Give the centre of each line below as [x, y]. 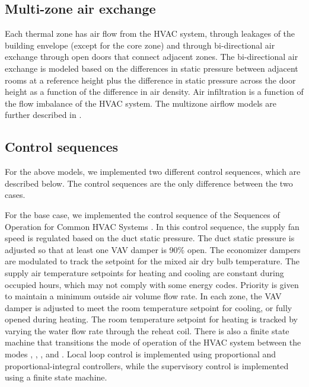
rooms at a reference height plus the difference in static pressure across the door [150, 80]
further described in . [43, 115]
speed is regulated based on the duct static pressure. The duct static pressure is [150, 238]
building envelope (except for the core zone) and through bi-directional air [140, 45]
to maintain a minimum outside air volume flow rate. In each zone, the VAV [143, 296]
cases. [15, 195]
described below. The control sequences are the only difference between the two [149, 183]
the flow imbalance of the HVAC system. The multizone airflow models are [141, 103]
